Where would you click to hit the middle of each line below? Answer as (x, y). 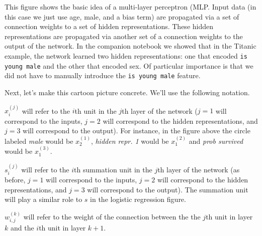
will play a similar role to (43, 199)
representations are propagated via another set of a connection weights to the (124, 36)
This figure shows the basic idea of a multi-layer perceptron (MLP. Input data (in (130, 7)
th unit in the (96, 110)
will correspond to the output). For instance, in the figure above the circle (137, 131)
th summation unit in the (113, 169)
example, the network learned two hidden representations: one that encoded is (126, 55)
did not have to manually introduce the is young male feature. (103, 75)
